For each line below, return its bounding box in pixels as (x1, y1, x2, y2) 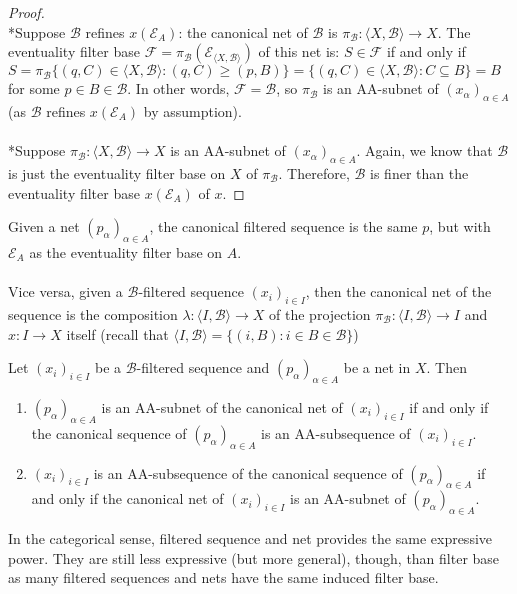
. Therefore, (278, 162, 350, 183)
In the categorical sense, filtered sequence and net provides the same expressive (8, 528, 493, 549)
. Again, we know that (356, 140, 493, 161)
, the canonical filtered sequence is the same (149, 216, 418, 237)
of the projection (269, 303, 371, 324)
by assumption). (143, 100, 242, 121)
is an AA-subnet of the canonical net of (101, 396, 343, 417)
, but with (429, 216, 491, 237)
